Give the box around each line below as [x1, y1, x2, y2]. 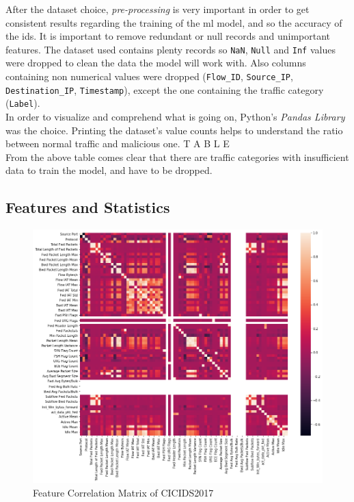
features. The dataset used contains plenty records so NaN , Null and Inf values [5, 42, 336, 56]
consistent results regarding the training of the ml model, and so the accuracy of [5, 15, 342, 29]
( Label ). [5, 96, 40, 110]
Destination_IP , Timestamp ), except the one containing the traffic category [5, 82, 324, 97]
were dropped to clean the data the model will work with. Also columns [5, 55, 306, 70]
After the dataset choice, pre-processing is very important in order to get [5, 2, 310, 16]
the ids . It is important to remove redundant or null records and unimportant [5, 29, 331, 43]
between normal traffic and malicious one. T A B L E [5, 136, 230, 151]
